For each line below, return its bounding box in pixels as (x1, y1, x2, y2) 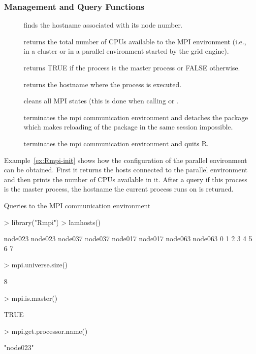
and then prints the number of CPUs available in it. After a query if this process (4, 174, 247, 184)
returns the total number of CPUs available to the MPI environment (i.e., (24, 36, 246, 46)
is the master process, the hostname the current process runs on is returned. (4, 184, 234, 194)
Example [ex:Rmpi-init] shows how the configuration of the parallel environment (4, 155, 247, 165)
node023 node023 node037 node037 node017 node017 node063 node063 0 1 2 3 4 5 (4, 233, 253, 244)
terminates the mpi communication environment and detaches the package (24, 112, 248, 122)
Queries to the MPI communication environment (4, 200, 151, 210)
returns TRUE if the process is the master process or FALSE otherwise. (24, 63, 240, 72)
